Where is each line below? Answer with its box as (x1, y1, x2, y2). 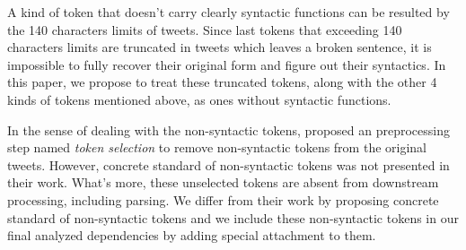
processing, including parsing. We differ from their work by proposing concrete (7, 190, 439, 209)
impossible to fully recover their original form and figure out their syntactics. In (7, 55, 446, 73)
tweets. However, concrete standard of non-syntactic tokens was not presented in (7, 155, 450, 174)
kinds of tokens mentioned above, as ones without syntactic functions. (7, 90, 391, 108)
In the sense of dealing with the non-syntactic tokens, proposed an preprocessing (7, 120, 450, 139)
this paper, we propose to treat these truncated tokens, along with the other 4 (7, 73, 437, 91)
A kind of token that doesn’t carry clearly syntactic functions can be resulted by (7, 3, 450, 21)
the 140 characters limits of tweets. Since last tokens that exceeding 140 (7, 20, 402, 39)
